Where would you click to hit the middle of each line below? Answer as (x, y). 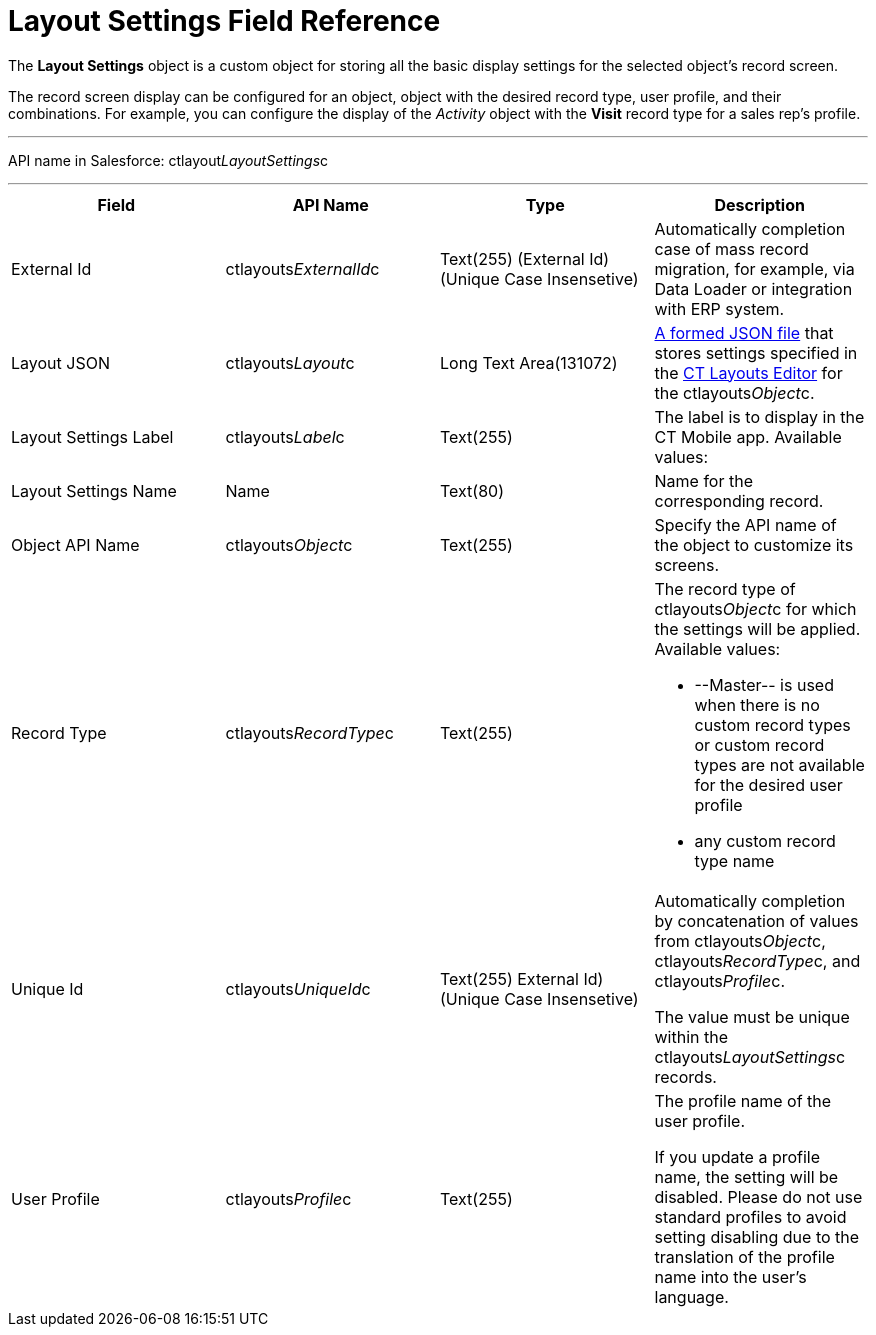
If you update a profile (737, 1156)
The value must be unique (752, 1016)
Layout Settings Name (94, 490)
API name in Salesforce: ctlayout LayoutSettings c (168, 160)
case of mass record (731, 248)
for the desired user (768, 784)
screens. (687, 564)
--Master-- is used (764, 684)
